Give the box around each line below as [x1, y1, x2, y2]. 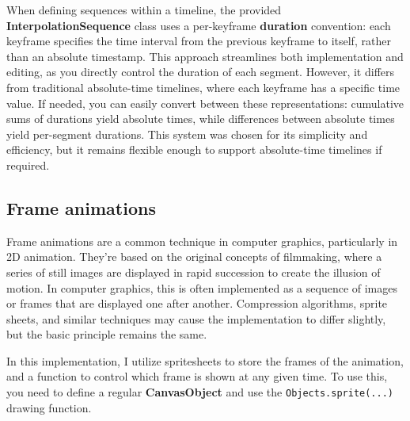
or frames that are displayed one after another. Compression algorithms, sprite [6, 295, 388, 312]
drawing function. [6, 399, 92, 415]
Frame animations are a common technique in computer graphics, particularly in [6, 232, 398, 249]
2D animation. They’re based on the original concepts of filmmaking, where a [6, 248, 382, 265]
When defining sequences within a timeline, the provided [6, 2, 282, 17]
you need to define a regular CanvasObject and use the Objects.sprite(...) [6, 384, 394, 400]
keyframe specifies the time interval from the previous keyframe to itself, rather [6, 33, 391, 49]
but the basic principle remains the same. [6, 326, 207, 343]
